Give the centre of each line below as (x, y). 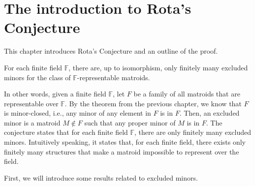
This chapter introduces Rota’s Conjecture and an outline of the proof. (111, 51)
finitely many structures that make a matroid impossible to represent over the (122, 151)
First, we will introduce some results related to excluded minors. (101, 177)
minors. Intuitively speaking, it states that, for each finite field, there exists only (125, 142)
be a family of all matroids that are (187, 94)
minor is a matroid (32, 122)
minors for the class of (37, 77)
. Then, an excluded (209, 113)
